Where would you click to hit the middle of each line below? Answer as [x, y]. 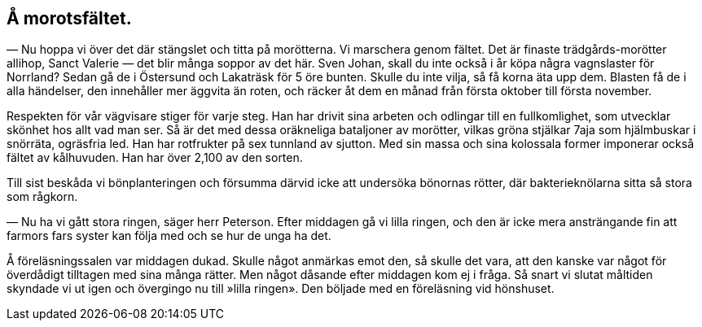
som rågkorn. [42, 197]
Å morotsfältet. [69, 18]
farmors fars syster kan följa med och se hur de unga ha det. [169, 236]
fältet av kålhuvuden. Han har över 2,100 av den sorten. [155, 158]
